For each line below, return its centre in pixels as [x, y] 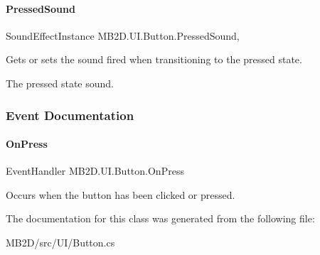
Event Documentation [70, 115]
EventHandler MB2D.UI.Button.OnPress [95, 171]
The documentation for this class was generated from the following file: [160, 218]
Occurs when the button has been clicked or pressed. [121, 194]
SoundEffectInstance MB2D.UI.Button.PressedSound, [123, 35]
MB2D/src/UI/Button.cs [60, 242]
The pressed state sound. [60, 83]
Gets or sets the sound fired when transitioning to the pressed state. [154, 59]
